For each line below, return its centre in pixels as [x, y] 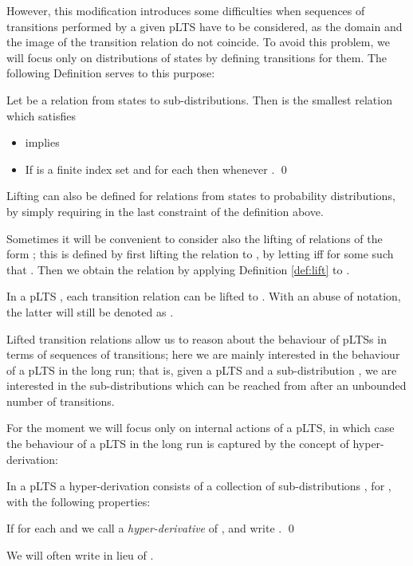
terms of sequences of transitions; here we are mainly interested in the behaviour [203, 354]
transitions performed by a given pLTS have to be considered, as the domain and [205, 26]
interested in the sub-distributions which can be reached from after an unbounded [206, 385]
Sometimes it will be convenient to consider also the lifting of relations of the [195, 238]
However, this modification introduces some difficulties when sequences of [186, 10]
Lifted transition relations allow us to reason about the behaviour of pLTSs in [197, 338]
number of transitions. [61, 401]
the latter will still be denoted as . [90, 311]
